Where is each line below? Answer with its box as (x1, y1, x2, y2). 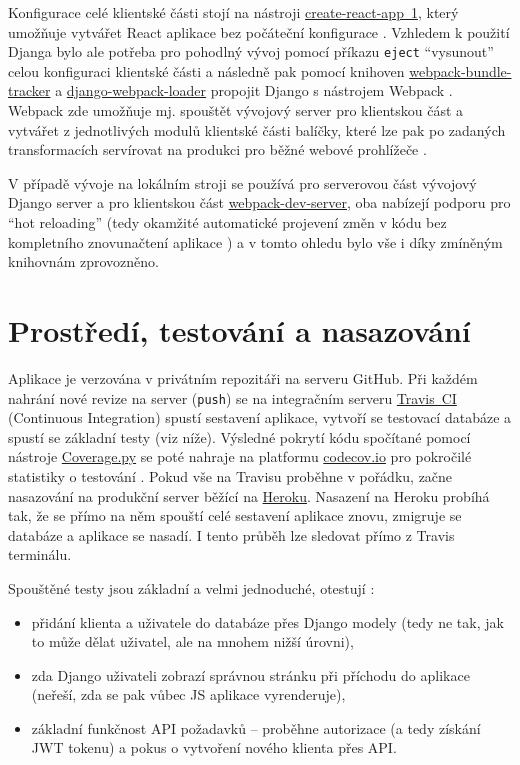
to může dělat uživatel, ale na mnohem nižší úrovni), (31, 631, 354, 652)
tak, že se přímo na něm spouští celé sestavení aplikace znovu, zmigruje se (8, 505, 462, 526)
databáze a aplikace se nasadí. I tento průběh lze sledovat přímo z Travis (8, 524, 455, 545)
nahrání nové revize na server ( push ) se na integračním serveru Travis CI (8, 387, 457, 408)
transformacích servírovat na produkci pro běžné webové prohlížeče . (8, 139, 427, 160)
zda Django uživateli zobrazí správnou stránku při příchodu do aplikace (31, 664, 470, 685)
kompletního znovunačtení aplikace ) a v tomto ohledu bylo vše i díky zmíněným (8, 231, 503, 252)
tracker (8, 80, 51, 101)
